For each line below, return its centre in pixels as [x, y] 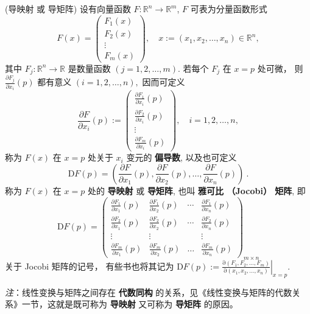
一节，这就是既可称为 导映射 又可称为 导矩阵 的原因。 [130, 304]
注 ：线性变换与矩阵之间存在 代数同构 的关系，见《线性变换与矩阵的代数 [149, 292]
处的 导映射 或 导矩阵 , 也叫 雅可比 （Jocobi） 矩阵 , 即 [196, 190]
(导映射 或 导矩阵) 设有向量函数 [68, 9]
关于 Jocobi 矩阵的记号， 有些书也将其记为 [90, 266]
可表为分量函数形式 [229, 9]
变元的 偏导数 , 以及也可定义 [181, 157]
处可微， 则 [280, 68]
